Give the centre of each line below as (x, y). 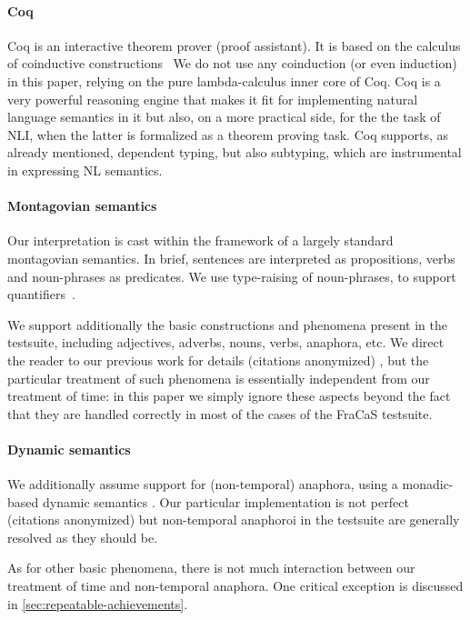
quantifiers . (41, 294)
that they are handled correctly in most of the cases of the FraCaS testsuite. (220, 413)
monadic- (428, 484)
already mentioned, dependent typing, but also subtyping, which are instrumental (235, 152)
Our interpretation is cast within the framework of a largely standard (200, 240)
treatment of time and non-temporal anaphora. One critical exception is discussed (235, 586)
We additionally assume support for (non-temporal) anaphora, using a (203, 484)
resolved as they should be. (83, 537)
